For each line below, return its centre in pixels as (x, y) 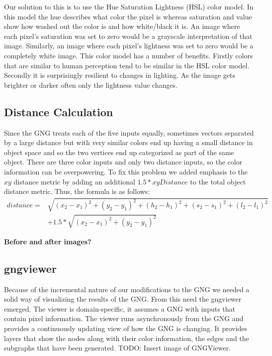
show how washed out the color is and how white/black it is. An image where (122, 26)
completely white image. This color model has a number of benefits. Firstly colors (129, 55)
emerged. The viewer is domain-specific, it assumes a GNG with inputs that (120, 308)
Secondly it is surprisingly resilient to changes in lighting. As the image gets (120, 75)
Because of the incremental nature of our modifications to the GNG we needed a (127, 289)
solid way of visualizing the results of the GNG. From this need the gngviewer (123, 299)
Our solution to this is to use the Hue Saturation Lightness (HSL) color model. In (129, 6)
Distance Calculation (59, 111)
